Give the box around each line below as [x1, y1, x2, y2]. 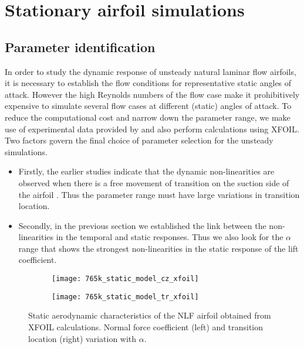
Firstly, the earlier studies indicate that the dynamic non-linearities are [18, 165, 275, 177]
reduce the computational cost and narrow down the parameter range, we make [5, 111, 291, 123]
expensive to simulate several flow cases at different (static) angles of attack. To [5, 100, 292, 112]
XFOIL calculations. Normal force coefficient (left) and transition [28, 320, 264, 333]
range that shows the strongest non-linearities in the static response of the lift [18, 242, 299, 254]
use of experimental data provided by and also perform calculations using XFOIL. [5, 122, 299, 135]
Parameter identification [5, 37, 156, 56]
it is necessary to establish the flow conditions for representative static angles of [5, 77, 292, 89]
